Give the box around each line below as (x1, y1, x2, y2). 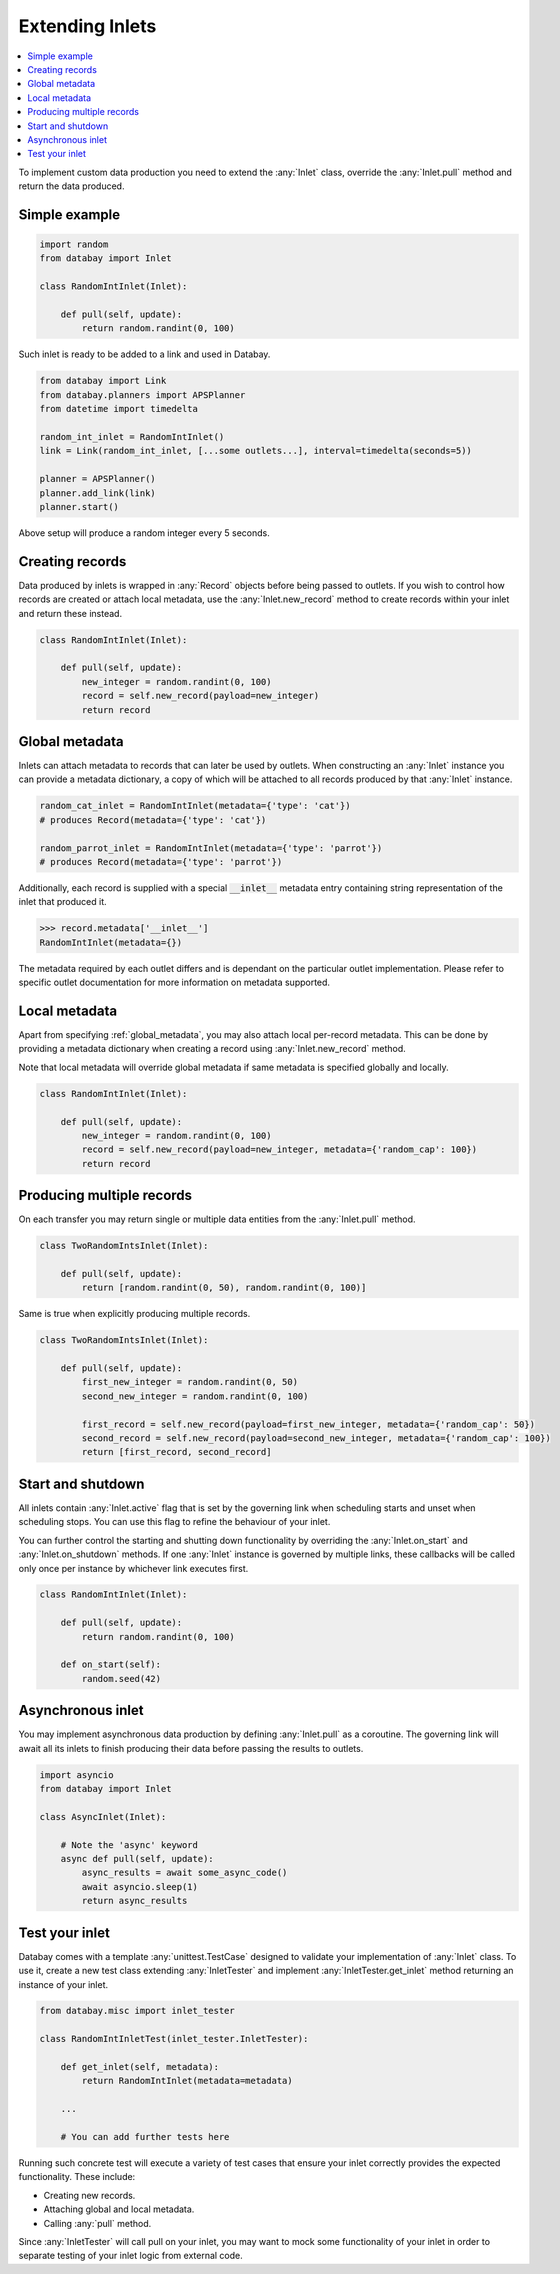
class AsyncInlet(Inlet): (39, 1811, 167, 1822)
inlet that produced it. (18, 896, 107, 908)
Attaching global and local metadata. (43, 2203, 195, 2215)
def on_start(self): (60, 1659, 162, 1670)
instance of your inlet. (18, 1978, 109, 1990)
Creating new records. (43, 2189, 136, 2201)
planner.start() (39, 501, 120, 512)
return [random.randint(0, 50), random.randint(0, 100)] (81, 1282, 367, 1294)
